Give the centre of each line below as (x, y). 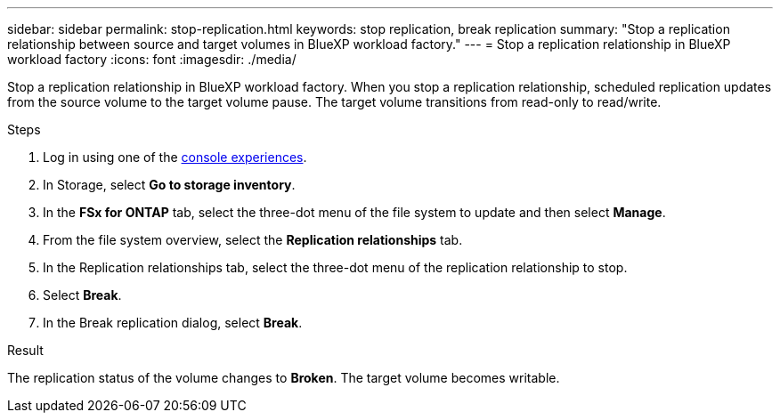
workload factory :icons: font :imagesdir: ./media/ (152, 59)
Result (25, 350)
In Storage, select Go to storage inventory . (169, 185)
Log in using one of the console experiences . (175, 157)
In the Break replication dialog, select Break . (173, 323)
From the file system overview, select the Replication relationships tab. (253, 240)
